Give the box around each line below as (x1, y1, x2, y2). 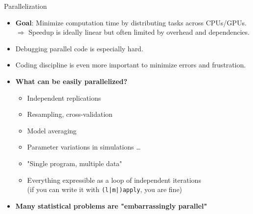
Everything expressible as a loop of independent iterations (27, 174, 201, 185)
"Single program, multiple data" (27, 158, 122, 168)
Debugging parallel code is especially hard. (15, 43, 143, 53)
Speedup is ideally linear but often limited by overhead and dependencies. (28, 27, 250, 37)
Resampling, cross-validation (27, 109, 113, 119)
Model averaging (27, 125, 77, 135)
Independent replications (27, 92, 101, 103)
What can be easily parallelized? (15, 76, 128, 86)
